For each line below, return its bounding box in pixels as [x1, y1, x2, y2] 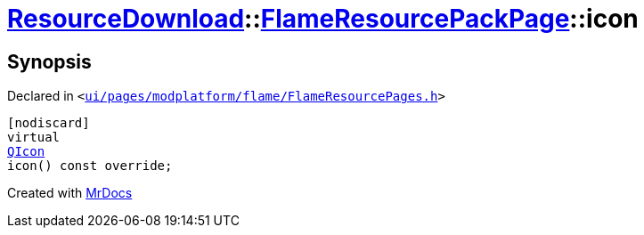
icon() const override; [7, 158, 173, 174]
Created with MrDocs [7, 185, 133, 201]
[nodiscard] [7, 116, 90, 131]
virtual [7, 130, 61, 145]
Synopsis [7, 50, 92, 73]
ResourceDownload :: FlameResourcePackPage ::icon [7, 4, 639, 34]
